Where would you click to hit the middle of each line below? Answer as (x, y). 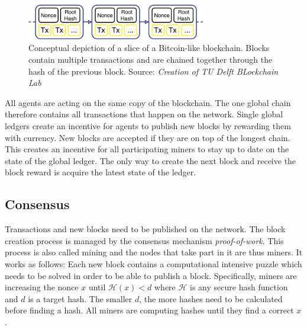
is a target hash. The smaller (80, 298)
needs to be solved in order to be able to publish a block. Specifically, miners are (151, 275)
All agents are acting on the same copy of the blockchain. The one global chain (148, 102)
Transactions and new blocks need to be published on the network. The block (145, 229)
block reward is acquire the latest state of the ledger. (101, 172)
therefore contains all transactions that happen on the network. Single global (144, 114)
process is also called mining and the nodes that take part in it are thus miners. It (154, 252)
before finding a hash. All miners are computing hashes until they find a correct (149, 310)
